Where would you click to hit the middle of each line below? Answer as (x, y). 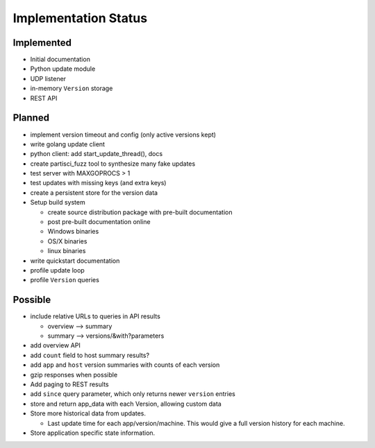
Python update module (63, 69)
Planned (31, 118)
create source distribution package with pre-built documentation (140, 212)
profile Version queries (65, 280)
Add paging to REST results (69, 384)
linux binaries (67, 251)
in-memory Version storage (72, 88)
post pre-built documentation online (99, 222)
